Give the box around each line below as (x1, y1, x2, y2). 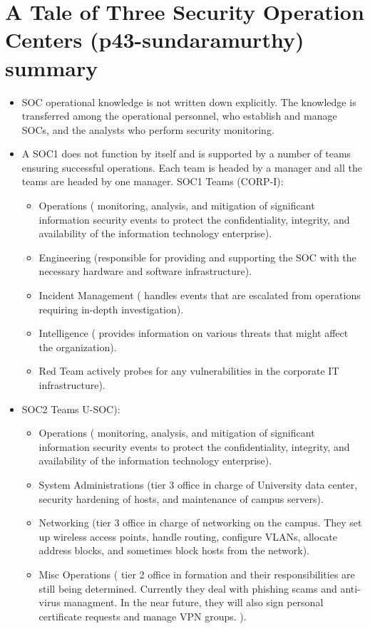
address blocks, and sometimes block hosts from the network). (38, 543, 309, 558)
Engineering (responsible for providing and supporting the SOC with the (38, 249, 356, 264)
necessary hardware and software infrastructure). (38, 264, 252, 279)
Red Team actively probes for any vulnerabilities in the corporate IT (38, 363, 339, 378)
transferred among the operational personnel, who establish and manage (21, 108, 337, 123)
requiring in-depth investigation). (38, 301, 184, 316)
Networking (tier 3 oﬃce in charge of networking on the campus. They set (38, 515, 362, 530)
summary (5, 53, 98, 82)
